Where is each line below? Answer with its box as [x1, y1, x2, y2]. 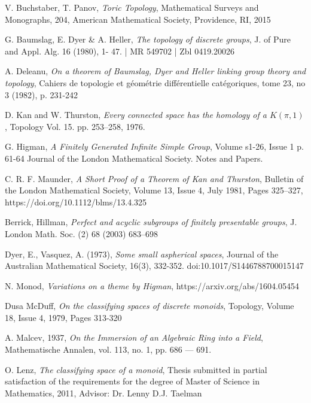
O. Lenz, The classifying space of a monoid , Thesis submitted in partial [5, 363, 267, 375]
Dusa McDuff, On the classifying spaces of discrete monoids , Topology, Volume [5, 299, 294, 312]
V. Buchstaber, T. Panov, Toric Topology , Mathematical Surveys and [5, 1, 259, 13]
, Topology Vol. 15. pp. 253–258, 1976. [5, 120, 145, 132]
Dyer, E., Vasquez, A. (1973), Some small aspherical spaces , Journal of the [5, 247, 279, 260]
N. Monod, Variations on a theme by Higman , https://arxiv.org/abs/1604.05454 [5, 279, 299, 292]
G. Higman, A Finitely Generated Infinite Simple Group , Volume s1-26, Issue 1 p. [5, 140, 304, 153]
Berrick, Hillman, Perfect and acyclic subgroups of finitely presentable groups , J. [5, 216, 297, 228]
